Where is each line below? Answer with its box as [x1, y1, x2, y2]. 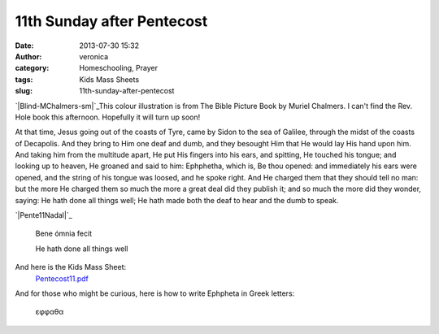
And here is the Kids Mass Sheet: [15, 262, 127, 272]
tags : [15, 74, 33, 85]
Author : [15, 51, 42, 61]
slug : [15, 86, 33, 96]
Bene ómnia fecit [35, 228, 93, 239]
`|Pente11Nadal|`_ [15, 210, 72, 220]
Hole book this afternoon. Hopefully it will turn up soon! [15, 112, 201, 122]
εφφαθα [35, 307, 64, 317]
